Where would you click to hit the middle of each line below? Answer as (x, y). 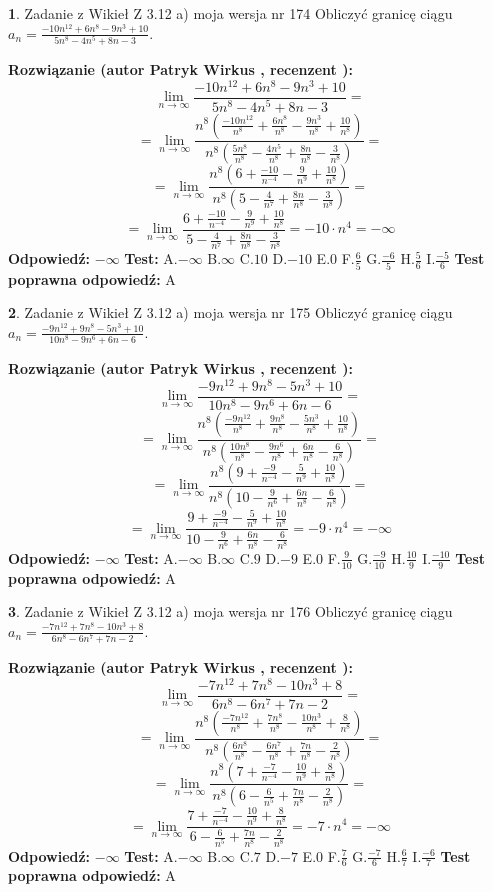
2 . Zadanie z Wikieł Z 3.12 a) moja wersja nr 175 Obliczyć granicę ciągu (230, 312)
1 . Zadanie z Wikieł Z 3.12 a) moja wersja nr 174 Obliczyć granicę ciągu (230, 13)
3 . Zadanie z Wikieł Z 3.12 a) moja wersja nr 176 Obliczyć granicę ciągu (230, 611)
